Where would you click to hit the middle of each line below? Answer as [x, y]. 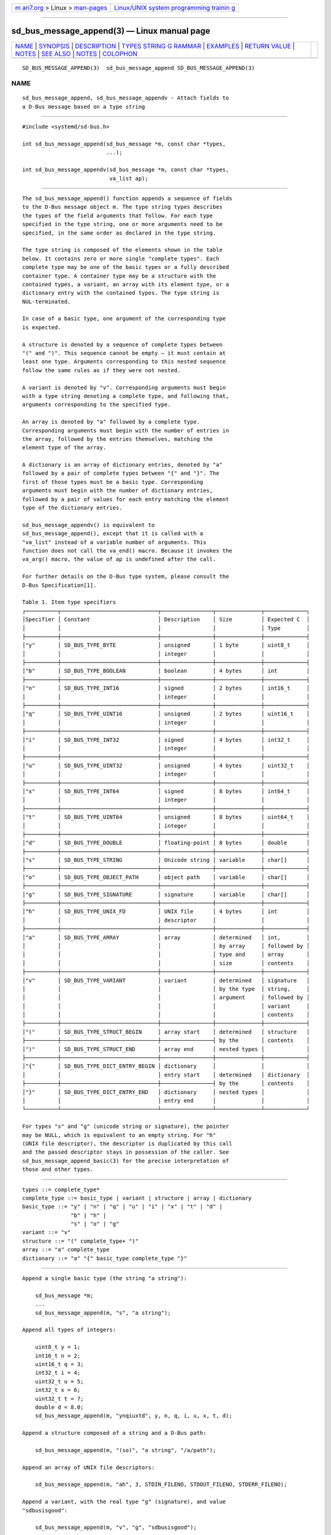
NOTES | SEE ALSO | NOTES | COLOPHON [76, 53]
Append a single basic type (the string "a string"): [105, 1278]
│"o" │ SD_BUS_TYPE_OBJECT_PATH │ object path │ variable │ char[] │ [166, 877]
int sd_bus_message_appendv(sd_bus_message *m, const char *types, [126, 170]
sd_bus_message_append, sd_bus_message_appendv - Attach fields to [126, 98]
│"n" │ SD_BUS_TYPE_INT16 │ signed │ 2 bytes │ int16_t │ [166, 688]
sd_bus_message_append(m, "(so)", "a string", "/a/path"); [125, 1450]
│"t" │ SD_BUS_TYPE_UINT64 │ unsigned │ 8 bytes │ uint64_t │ [166, 817]
